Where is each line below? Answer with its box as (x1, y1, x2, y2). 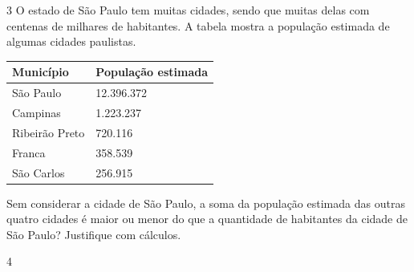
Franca (12, 144, 46, 160)
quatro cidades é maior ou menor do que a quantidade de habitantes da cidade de (6, 210, 408, 227)
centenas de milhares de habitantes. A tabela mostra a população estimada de (6, 17, 390, 34)
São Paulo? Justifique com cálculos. (6, 225, 181, 242)
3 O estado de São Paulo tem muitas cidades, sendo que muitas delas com (6, 2, 370, 18)
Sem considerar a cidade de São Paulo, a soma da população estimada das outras (6, 194, 405, 211)
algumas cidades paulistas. (6, 33, 136, 50)
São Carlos (12, 164, 65, 181)
